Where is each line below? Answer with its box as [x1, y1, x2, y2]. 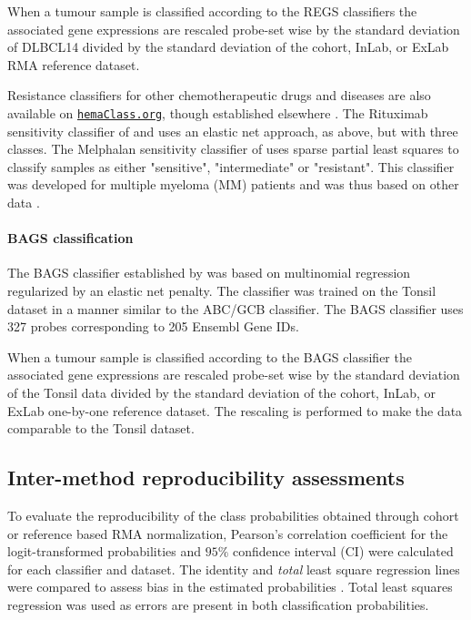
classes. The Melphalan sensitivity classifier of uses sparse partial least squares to [7, 139, 459, 158]
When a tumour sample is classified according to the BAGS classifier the [7, 347, 412, 366]
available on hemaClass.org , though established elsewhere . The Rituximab [7, 103, 428, 122]
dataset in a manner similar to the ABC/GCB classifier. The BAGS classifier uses [7, 299, 464, 318]
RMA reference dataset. [7, 55, 140, 74]
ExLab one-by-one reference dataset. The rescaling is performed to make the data [7, 401, 463, 420]
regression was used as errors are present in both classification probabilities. [7, 595, 429, 614]
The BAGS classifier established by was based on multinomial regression [7, 263, 411, 282]
